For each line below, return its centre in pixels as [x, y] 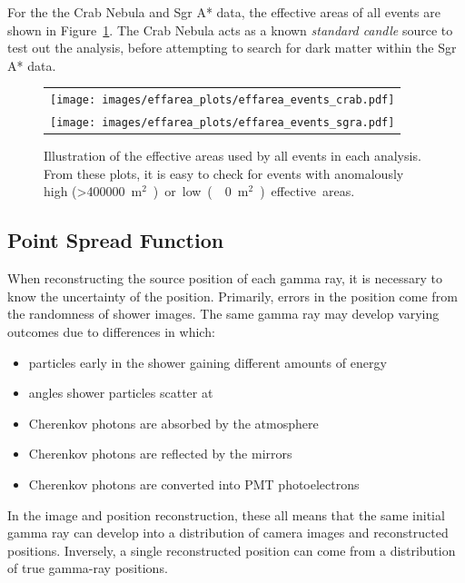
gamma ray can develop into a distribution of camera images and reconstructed [228, 533]
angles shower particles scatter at [121, 393]
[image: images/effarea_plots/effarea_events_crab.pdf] [223, 100]
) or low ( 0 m [201, 191]
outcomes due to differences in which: [111, 331]
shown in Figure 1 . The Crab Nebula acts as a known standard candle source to [230, 30]
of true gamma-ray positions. [88, 568]
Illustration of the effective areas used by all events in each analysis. [232, 156]
